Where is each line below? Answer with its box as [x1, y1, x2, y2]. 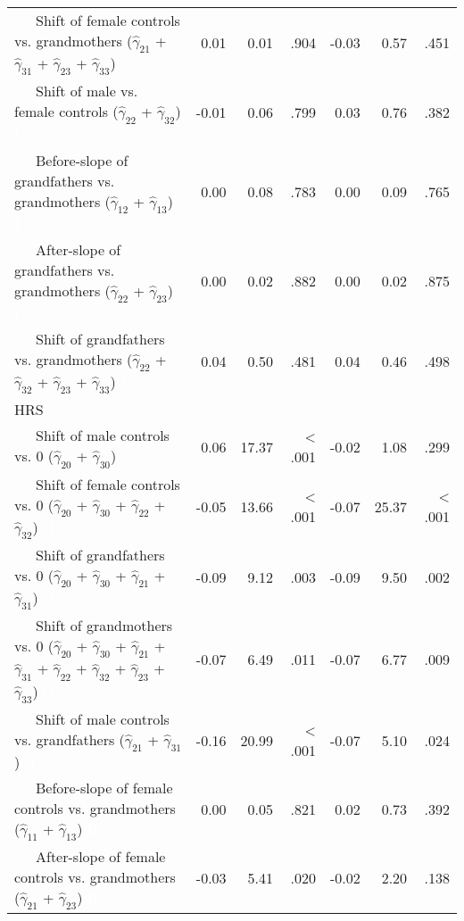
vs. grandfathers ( [14, 728, 125, 750]
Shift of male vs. [36, 80, 138, 102]
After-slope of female [36, 846, 166, 867]
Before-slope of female [36, 777, 173, 798]
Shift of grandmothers [36, 615, 173, 636]
